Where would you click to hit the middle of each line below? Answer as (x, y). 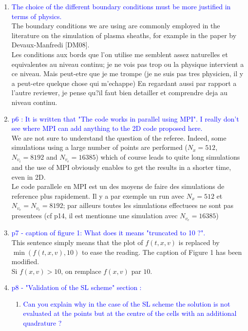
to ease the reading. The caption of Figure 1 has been (162, 252)
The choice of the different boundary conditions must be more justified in (121, 6)
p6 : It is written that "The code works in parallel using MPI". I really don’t (125, 118)
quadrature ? (42, 323)
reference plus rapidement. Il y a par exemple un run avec (98, 196)
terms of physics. (37, 16)
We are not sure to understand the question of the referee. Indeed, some (119, 137)
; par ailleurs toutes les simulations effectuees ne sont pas (148, 205)
